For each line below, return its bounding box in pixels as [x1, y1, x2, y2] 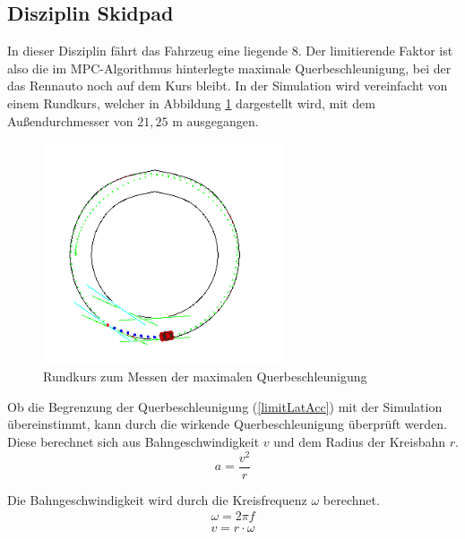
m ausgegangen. [172, 111, 259, 130]
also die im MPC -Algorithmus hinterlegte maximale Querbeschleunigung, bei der [7, 58, 452, 77]
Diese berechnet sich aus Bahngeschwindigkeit [7, 432, 260, 451]
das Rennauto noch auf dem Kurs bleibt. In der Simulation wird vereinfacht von [7, 76, 448, 95]
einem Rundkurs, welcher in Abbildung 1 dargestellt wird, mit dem [7, 93, 375, 112]
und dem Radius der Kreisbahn [273, 432, 446, 451]
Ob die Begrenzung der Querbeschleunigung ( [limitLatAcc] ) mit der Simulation [7, 397, 443, 415]
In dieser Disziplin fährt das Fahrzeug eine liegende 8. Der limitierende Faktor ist [7, 41, 453, 60]
